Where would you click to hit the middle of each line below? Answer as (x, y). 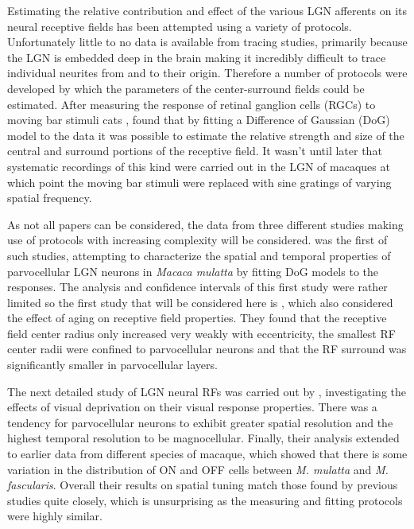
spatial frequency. (50, 198)
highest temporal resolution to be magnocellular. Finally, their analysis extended (203, 438)
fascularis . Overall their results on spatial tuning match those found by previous (203, 485)
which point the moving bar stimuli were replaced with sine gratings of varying (199, 182)
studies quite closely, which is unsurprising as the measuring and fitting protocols (205, 500)
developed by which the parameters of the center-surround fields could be (186, 88)
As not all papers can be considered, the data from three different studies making (205, 224)
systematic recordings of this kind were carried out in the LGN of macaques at (199, 166)
